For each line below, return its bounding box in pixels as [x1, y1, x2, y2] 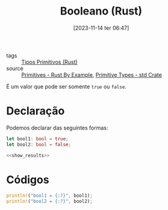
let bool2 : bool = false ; [6, 141, 71, 148]
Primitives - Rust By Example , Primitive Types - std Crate [21, 71, 163, 78]
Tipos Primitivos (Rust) [21, 58, 78, 65]
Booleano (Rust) [60, 4, 143, 18]
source [6, 65, 24, 72]
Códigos [6, 172, 49, 186]
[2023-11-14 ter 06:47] [73, 24, 129, 31]
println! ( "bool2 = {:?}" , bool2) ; [6, 199, 93, 205]
